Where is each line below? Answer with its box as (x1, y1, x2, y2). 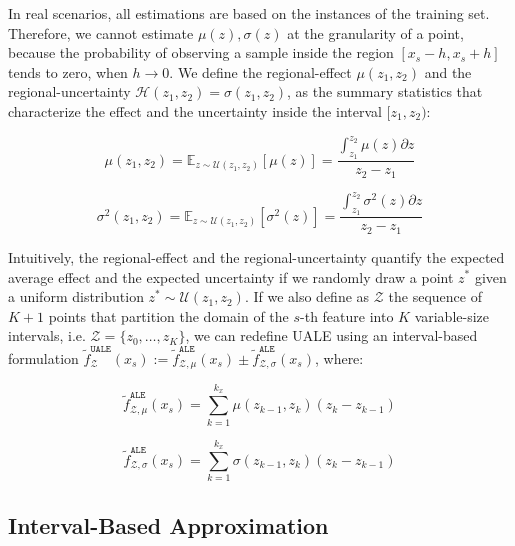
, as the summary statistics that (287, 81, 483, 102)
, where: (314, 347, 364, 368)
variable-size (414, 305, 490, 326)
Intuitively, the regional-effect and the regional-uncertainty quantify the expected (8, 246, 505, 267)
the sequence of (388, 286, 482, 307)
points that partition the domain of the (48, 305, 289, 326)
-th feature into (300, 305, 394, 326)
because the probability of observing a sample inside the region (8, 42, 394, 63)
